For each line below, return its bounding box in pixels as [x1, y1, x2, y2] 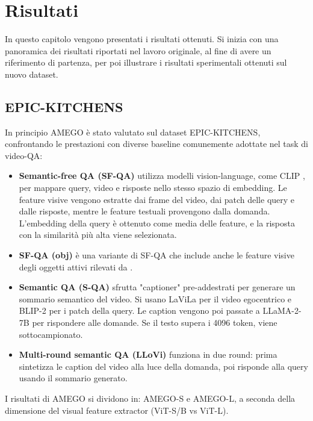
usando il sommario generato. [19, 372, 128, 384]
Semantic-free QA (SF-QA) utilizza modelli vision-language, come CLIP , [19, 169, 305, 182]
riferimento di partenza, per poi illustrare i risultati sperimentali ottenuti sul [5, 56, 287, 69]
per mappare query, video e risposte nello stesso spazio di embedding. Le [19, 181, 287, 194]
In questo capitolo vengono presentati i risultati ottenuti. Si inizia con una [5, 33, 279, 45]
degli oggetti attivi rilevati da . [19, 260, 133, 273]
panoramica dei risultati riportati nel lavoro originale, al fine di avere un [5, 44, 271, 57]
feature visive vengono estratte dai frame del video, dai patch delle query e [19, 193, 295, 205]
